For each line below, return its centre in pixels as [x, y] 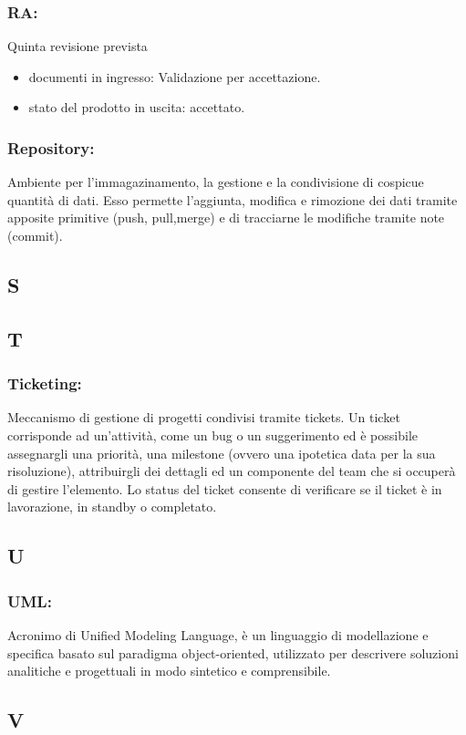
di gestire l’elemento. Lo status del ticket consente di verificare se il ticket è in [225, 488]
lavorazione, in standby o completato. [112, 507]
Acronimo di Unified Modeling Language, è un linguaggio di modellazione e [218, 634]
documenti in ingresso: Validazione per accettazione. [175, 76]
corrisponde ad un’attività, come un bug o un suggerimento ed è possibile [213, 435]
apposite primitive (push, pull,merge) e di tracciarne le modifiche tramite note [226, 217]
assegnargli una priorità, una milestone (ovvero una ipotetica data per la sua [222, 453]
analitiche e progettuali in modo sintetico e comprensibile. [169, 671]
